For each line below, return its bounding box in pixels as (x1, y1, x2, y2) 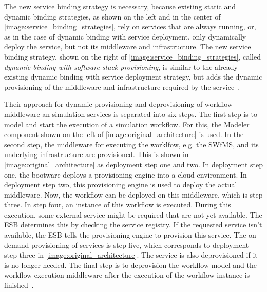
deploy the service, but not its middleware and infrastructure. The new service (4, 41, 251, 52)
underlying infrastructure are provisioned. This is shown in (4, 149, 189, 160)
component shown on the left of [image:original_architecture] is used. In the (4, 129, 244, 140)
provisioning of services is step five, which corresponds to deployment (31, 239, 249, 250)
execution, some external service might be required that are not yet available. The (4, 209, 262, 220)
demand (4, 239, 29, 250)
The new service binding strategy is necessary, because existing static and (4, 1, 236, 11)
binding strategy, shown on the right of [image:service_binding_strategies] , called (4, 51, 261, 62)
